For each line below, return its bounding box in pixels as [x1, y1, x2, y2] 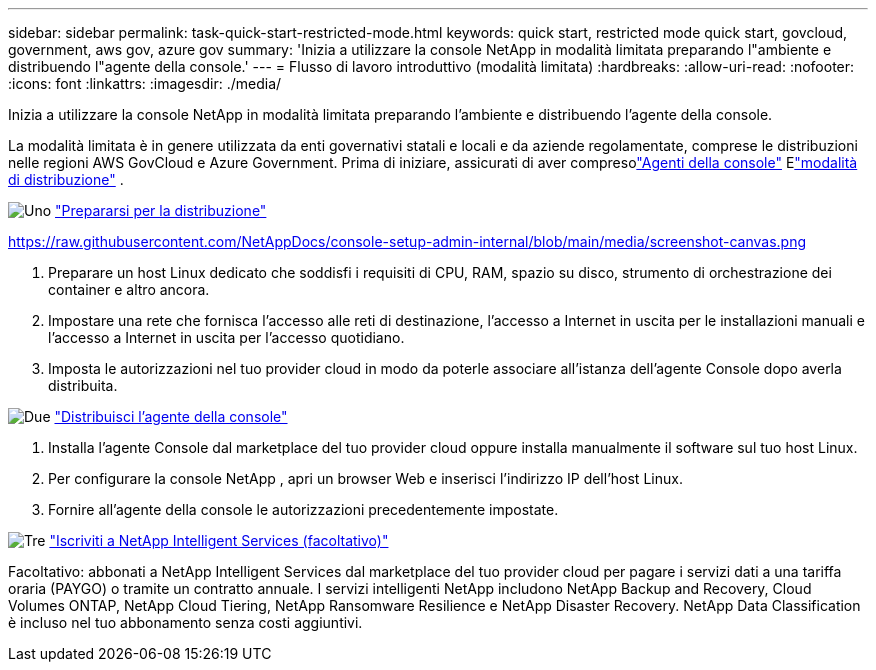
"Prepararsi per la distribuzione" [55, 202, 267, 219]
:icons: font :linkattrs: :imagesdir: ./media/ [8, 75, 282, 92]
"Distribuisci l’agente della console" [54, 408, 288, 425]
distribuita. [48, 377, 118, 394]
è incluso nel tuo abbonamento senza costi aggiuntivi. [8, 614, 363, 631]
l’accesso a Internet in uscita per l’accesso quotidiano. [48, 329, 405, 346]
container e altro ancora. [48, 281, 210, 298]
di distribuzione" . [8, 171, 124, 188]
